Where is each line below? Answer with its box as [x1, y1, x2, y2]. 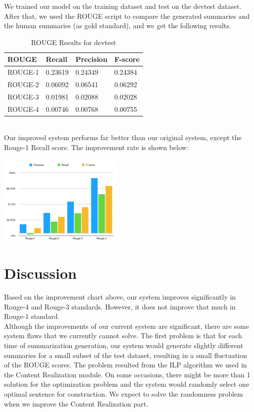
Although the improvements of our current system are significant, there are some [4, 320, 249, 331]
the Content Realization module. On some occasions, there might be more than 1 [4, 369, 251, 379]
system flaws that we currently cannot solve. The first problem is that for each [4, 330, 242, 341]
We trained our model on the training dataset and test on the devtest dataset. [4, 1, 242, 11]
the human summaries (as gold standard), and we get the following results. [4, 20, 231, 31]
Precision [75, 54, 107, 64]
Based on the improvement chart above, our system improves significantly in [4, 292, 236, 302]
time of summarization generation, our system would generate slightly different [4, 340, 244, 351]
